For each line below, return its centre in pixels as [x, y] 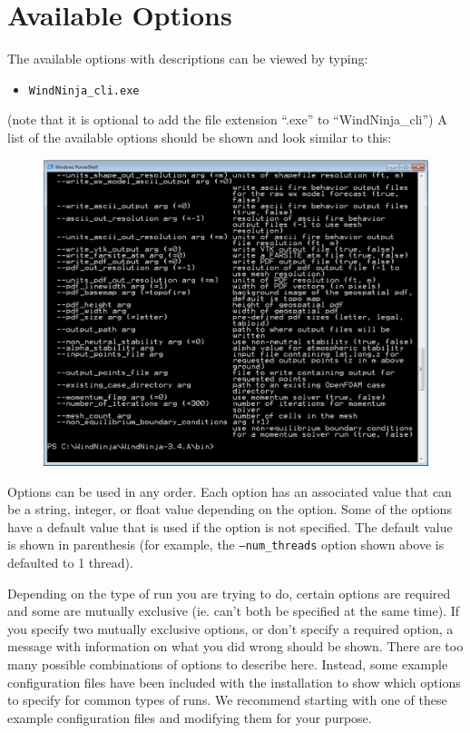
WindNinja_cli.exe [84, 90]
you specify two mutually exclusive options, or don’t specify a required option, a [230, 628]
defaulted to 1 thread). [70, 562]
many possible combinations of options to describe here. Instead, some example [228, 664]
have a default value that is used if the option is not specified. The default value [230, 526]
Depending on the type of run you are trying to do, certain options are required [229, 593]
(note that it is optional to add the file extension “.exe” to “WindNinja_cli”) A [227, 119]
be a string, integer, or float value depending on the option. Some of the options [230, 509]
